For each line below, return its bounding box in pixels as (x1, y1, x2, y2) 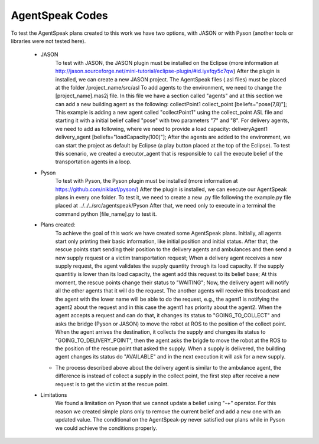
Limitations (40, 391, 67, 398)
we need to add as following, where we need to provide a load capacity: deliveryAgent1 (55, 125, 268, 132)
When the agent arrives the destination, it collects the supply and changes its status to (55, 328, 266, 336)
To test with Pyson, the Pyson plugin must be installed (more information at (55, 177, 238, 185)
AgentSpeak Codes (11, 9, 109, 22)
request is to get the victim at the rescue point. (55, 380, 169, 387)
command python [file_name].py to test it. (55, 210, 157, 218)
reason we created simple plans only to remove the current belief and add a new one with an (55, 407, 281, 415)
